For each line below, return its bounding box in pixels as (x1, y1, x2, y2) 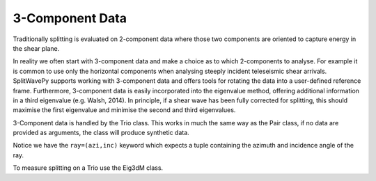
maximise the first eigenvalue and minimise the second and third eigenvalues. (13, 106, 236, 114)
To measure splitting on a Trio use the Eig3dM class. (13, 164, 164, 172)
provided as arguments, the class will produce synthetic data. (13, 129, 189, 137)
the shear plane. (13, 44, 60, 52)
